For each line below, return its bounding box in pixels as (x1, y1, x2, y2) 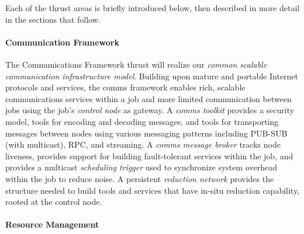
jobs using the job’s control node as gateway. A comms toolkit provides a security (5, 104, 295, 116)
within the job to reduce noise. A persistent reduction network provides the (5, 172, 274, 184)
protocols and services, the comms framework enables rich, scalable (5, 81, 246, 93)
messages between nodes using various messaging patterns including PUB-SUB (5, 127, 288, 139)
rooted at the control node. (5, 195, 102, 208)
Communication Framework (5, 36, 119, 48)
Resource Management (5, 218, 99, 230)
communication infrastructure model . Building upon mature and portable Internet (5, 69, 299, 82)
